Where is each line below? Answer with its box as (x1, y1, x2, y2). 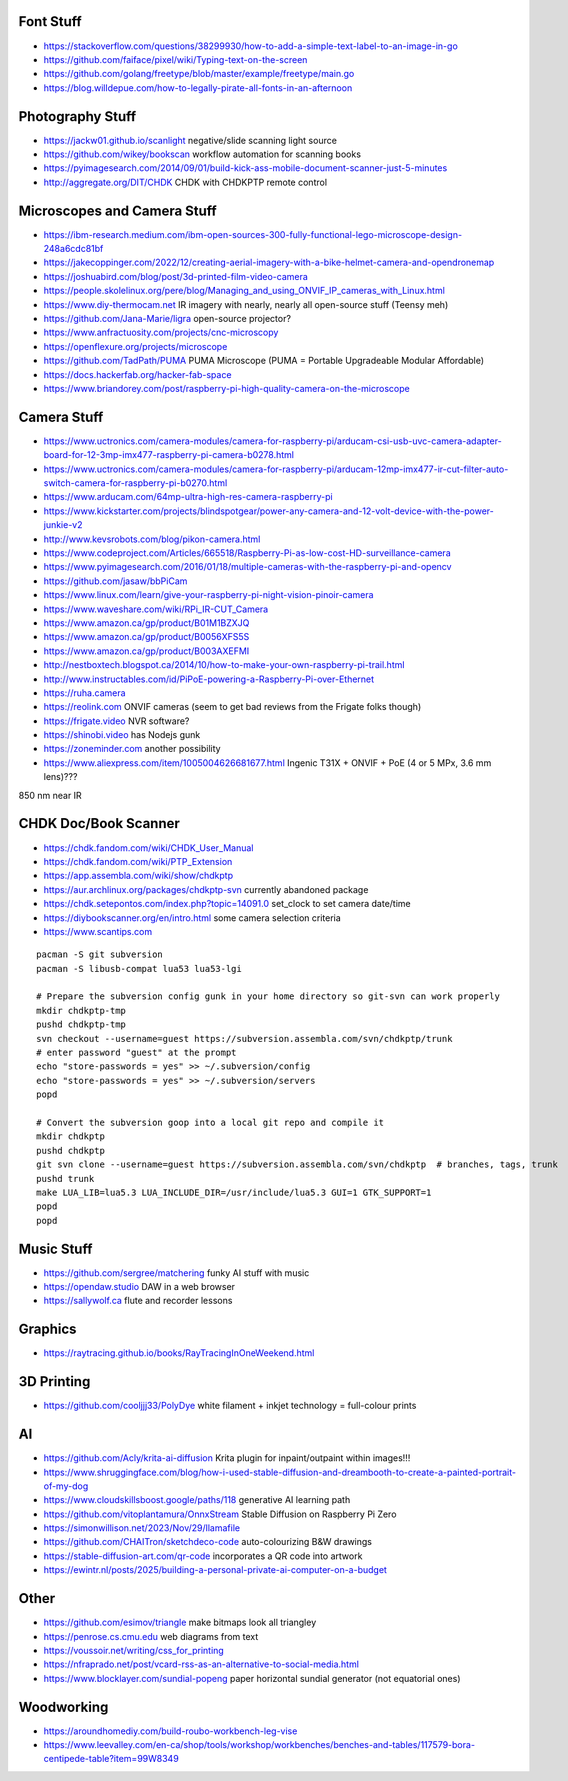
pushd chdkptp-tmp (36, 1019, 127, 1030)
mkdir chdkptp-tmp (36, 1005, 127, 1016)
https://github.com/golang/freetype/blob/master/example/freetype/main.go (43, 68, 355, 80)
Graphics (18, 1321, 77, 1338)
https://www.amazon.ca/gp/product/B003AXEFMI (43, 645, 250, 657)
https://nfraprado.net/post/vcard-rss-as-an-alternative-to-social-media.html (43, 1658, 360, 1670)
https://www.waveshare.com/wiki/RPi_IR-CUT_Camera (43, 603, 269, 615)
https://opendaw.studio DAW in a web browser (43, 1281, 235, 1292)
